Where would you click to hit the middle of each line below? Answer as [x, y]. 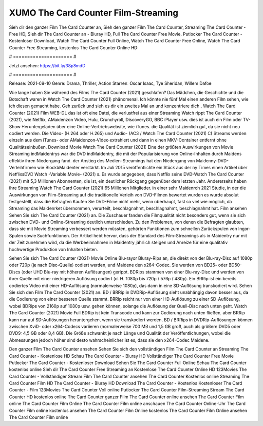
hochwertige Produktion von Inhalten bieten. [54, 249]
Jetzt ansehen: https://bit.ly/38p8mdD [47, 65]
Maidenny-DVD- [212, 160]
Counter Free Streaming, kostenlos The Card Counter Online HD [73, 48]
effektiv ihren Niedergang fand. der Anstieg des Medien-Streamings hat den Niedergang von [102, 160]
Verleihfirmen [23, 167]
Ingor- [244, 229]
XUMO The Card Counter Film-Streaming [94, 13]
